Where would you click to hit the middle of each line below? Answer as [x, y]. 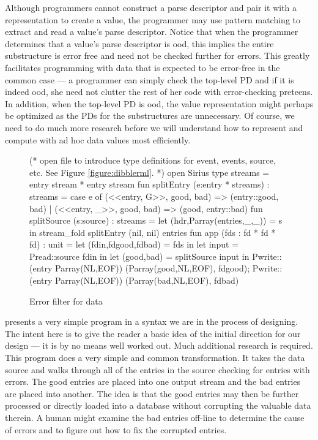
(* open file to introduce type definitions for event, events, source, [153, 160]
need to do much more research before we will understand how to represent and [154, 127]
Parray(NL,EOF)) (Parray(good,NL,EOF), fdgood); [153, 268]
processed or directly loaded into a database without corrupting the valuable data [158, 405]
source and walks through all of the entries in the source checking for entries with [157, 369]
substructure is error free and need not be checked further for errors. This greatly [157, 55]
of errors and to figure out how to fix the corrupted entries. [116, 429]
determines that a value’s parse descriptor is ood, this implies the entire [139, 43]
